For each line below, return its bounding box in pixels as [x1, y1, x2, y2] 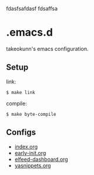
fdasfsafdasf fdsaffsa [6, 5, 58, 12]
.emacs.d [6, 26, 53, 39]
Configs [6, 127, 36, 138]
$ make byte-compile [6, 111, 57, 117]
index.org [14, 143, 38, 150]
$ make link [6, 89, 35, 95]
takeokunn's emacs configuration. [6, 45, 89, 52]
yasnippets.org [14, 162, 51, 169]
